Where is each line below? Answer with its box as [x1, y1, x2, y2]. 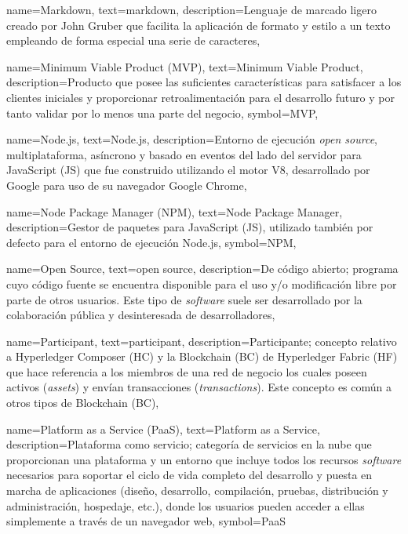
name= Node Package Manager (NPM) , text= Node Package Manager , [6, 203, 343, 220]
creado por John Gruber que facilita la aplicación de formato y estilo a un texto [6, 16, 391, 33]
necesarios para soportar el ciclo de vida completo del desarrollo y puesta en [6, 467, 373, 483]
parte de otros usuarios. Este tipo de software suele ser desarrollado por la [6, 291, 362, 307]
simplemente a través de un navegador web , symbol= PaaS [6, 513, 286, 529]
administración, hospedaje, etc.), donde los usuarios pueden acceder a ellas [6, 497, 365, 514]
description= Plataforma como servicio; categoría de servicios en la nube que [6, 436, 372, 452]
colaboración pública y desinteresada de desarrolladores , [6, 307, 275, 323]
